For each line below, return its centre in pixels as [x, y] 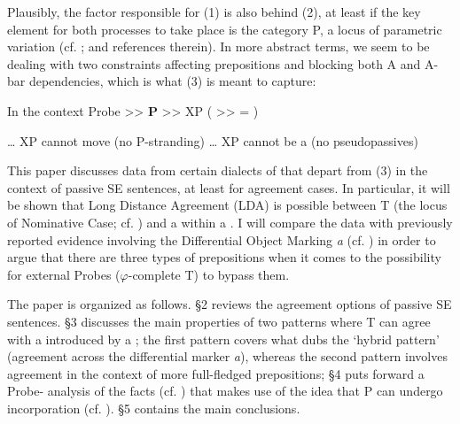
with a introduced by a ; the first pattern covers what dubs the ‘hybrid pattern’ [223, 339]
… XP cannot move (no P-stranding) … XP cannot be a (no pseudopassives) [213, 140]
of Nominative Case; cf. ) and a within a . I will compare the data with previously [230, 222]
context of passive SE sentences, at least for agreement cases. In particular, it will [229, 187]
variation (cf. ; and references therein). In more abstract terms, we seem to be [218, 46]
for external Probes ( [64, 274]
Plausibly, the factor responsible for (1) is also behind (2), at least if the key [214, 12]
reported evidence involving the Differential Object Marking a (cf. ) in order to [222, 239]
